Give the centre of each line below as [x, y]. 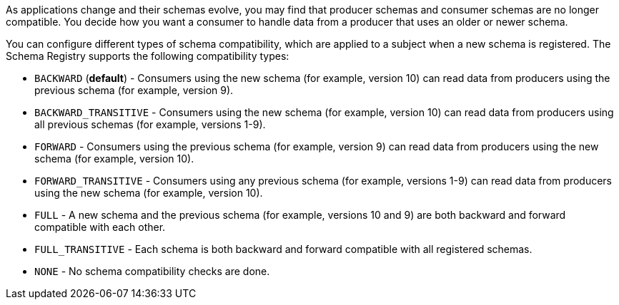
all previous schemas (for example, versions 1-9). [150, 124]
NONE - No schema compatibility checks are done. [152, 271]
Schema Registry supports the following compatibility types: [148, 56]
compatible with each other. [100, 227]
